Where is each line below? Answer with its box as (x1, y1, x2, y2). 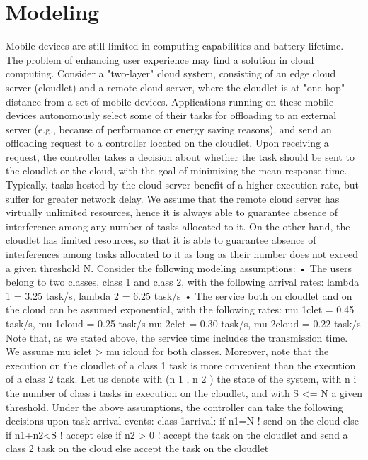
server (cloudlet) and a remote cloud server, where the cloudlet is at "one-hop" (6, 79, 345, 94)
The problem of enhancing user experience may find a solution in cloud (6, 52, 314, 67)
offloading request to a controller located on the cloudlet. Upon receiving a (6, 135, 329, 150)
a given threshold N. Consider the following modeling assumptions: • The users (6, 260, 352, 275)
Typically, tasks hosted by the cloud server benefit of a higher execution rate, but (6, 177, 360, 192)
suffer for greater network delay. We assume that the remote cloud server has (6, 191, 340, 206)
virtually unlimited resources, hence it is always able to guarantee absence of (6, 205, 338, 220)
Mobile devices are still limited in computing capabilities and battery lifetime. (6, 38, 344, 53)
